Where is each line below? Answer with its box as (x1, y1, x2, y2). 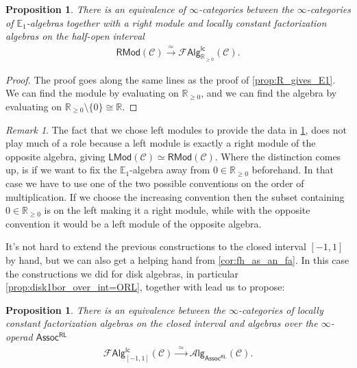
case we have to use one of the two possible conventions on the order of (5, 175, 304, 190)
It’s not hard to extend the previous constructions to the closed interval (5, 239, 306, 254)
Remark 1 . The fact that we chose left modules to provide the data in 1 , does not (5, 122, 347, 136)
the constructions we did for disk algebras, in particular (5, 266, 239, 280)
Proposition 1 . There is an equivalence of (5, 2, 186, 16)
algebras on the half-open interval (5, 29, 145, 43)
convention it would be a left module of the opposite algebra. (5, 216, 262, 230)
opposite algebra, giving (5, 149, 106, 163)
